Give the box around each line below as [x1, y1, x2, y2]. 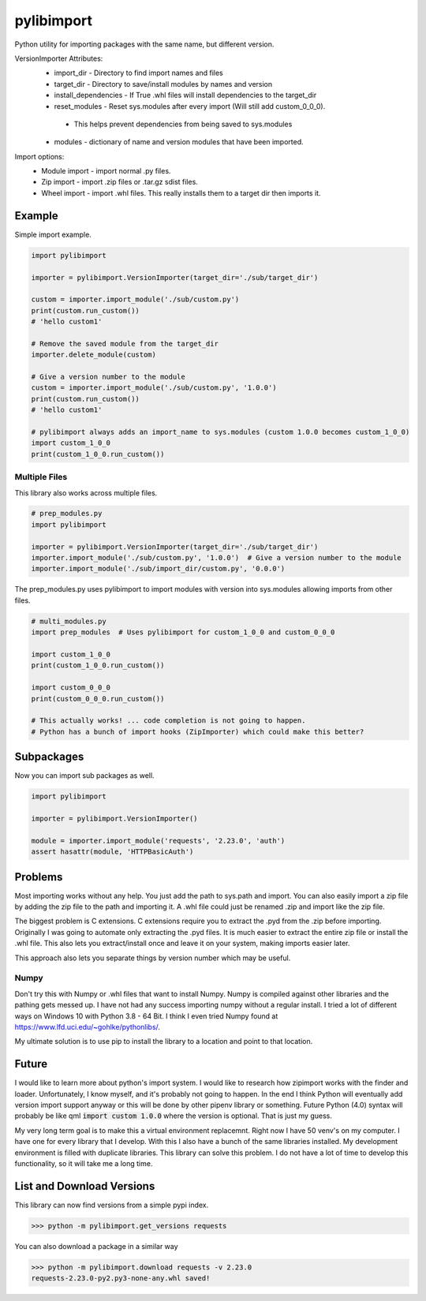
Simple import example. [14, 230, 92, 239]
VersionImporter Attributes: [14, 54, 103, 63]
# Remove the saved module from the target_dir [31, 339, 219, 348]
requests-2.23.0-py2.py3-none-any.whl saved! [31, 1274, 211, 1283]
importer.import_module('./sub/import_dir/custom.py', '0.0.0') [31, 564, 286, 574]
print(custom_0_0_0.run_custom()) [31, 694, 165, 703]
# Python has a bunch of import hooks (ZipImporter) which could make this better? [31, 727, 364, 736]
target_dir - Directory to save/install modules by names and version [54, 79, 273, 88]
